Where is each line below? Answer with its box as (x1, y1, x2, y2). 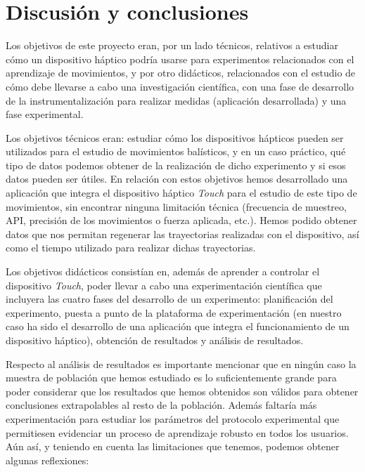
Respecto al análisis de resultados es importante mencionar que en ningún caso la (6, 356, 357, 371)
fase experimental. (6, 107, 84, 122)
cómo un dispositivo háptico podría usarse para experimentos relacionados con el (6, 51, 354, 66)
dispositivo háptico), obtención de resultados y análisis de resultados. (6, 333, 304, 347)
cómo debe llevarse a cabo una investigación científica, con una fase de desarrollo (6, 79, 354, 93)
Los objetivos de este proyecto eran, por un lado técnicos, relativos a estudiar (6, 38, 338, 53)
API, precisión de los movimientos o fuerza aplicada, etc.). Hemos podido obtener (6, 213, 357, 228)
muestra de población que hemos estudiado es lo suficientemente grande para (6, 370, 337, 385)
